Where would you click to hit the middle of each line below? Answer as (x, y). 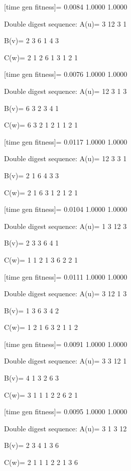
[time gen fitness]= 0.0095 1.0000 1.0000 (66, 411)
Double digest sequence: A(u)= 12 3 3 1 (65, 158)
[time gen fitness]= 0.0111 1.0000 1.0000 (66, 276)
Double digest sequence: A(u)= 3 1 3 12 (65, 428)
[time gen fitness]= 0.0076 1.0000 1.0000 (66, 74)
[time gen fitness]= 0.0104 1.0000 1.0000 (66, 209)
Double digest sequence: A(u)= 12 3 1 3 (65, 91)
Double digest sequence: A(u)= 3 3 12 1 (65, 361)
